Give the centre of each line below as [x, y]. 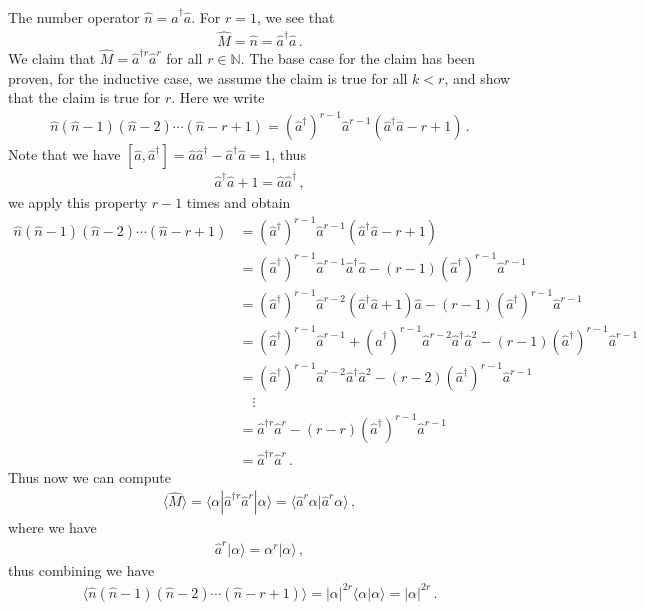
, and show [477, 77]
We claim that [52, 58]
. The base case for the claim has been [358, 58]
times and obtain [238, 202]
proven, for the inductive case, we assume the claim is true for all [208, 77]
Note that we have [64, 154]
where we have [52, 527]
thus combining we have [81, 569]
